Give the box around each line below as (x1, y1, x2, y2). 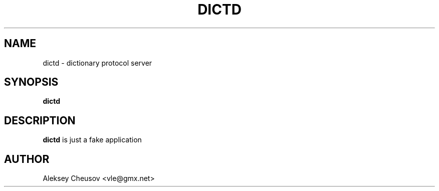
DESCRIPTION (4, 114, 76, 127)
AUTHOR (4, 152, 50, 165)
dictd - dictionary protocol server (43, 58, 152, 67)
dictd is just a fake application (43, 135, 142, 144)
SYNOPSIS (4, 76, 59, 89)
